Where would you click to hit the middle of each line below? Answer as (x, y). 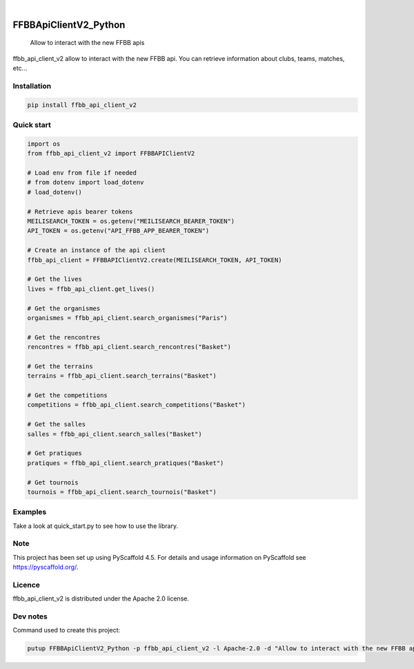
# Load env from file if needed (82, 173)
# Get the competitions (68, 395)
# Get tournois (53, 482)
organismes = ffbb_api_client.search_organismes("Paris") (127, 318)
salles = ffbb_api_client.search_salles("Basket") (115, 434)
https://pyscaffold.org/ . (46, 567)
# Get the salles (57, 424)
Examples (30, 512)
